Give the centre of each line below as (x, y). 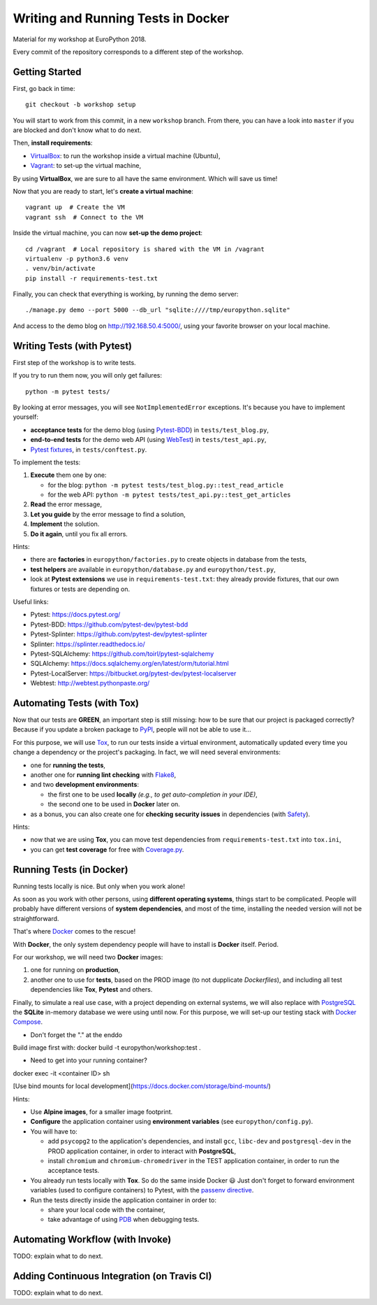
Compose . (28, 1022)
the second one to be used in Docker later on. (114, 804)
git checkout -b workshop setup (81, 105)
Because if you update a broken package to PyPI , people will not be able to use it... (132, 729)
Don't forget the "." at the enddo (76, 1034)
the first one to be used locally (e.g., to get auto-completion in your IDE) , (153, 794)
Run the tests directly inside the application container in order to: (123, 1200)
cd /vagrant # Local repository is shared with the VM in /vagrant (145, 249)
